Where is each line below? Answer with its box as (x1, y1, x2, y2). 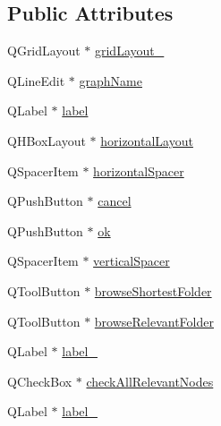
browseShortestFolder (94, 281, 212, 300)
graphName (79, 71, 142, 89)
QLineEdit (7, 71, 65, 89)
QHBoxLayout (7, 131, 86, 149)
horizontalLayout (100, 131, 193, 149)
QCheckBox (7, 371, 72, 390)
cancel (98, 192, 132, 210)
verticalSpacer (93, 251, 170, 270)
